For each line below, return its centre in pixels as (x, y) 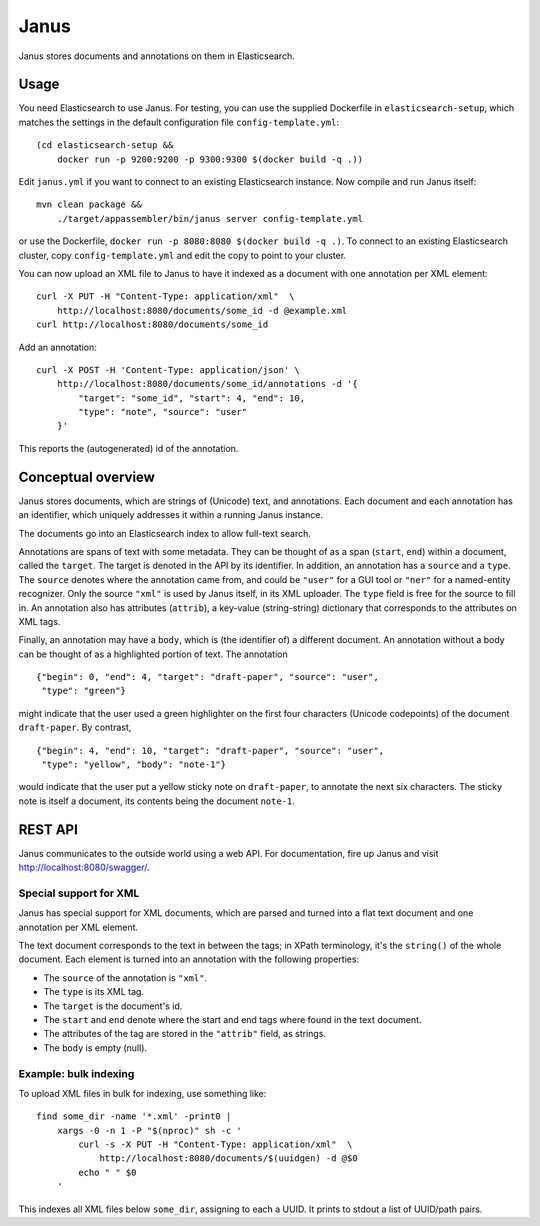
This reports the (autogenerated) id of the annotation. (128, 448)
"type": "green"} (84, 691)
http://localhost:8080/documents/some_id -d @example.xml (202, 310)
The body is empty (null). (95, 1047)
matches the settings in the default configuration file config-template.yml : (179, 122)
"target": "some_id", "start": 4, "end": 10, (191, 398)
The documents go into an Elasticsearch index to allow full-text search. (165, 533)
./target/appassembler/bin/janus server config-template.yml (210, 218)
